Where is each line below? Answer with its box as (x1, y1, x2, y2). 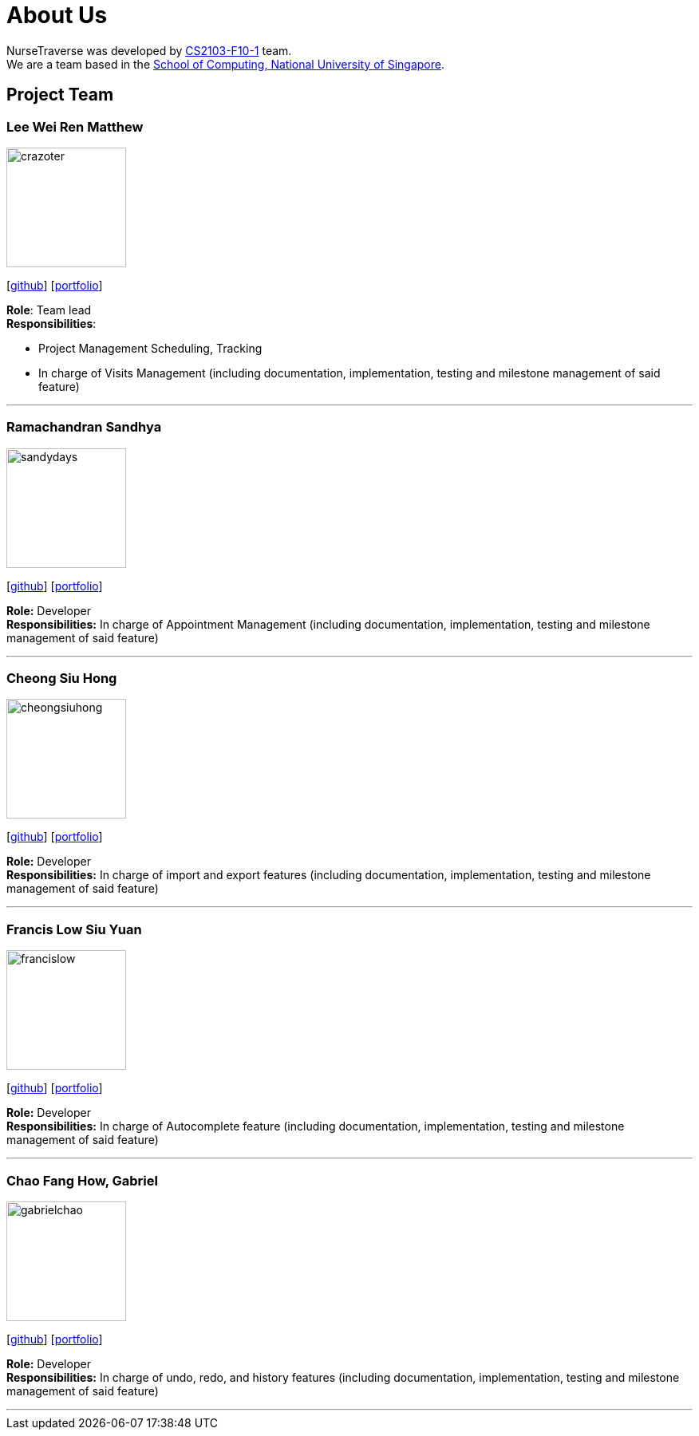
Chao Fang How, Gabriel (6, 1172, 158, 1189)
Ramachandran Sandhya (6, 419, 162, 436)
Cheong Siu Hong (6, 670, 117, 687)
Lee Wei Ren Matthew (6, 118, 144, 135)
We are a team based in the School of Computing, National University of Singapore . (6, 57, 445, 71)
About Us (6, 2, 108, 29)
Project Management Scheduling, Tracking (38, 341, 263, 355)
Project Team (6, 85, 114, 105)
